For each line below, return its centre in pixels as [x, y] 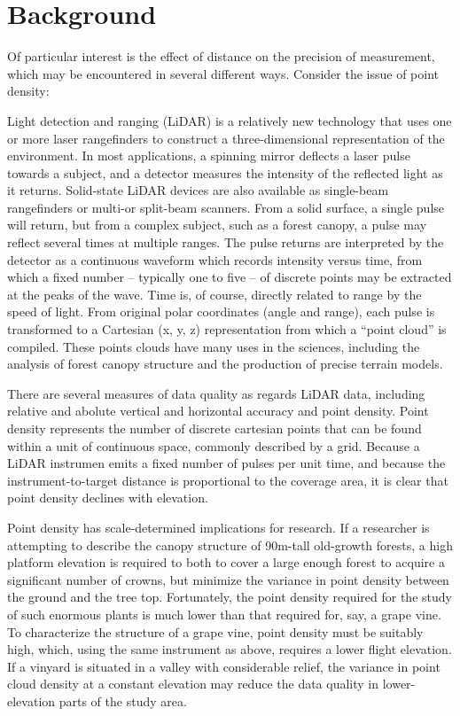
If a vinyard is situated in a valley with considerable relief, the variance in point [224, 666]
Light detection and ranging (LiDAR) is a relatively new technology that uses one [230, 120]
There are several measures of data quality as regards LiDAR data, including [216, 393]
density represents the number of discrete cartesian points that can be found [214, 428]
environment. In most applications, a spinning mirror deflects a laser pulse [209, 156]
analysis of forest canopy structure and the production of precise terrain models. [225, 364]
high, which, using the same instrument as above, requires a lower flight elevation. [230, 649]
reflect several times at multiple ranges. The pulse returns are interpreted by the [226, 242]
